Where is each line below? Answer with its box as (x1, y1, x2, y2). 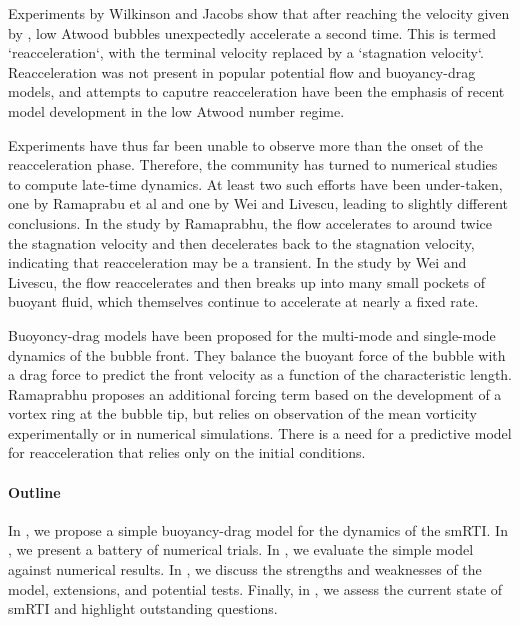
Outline (8, 481, 61, 502)
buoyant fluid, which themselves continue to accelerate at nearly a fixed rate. (8, 291, 479, 312)
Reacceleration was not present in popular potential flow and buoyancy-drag (8, 61, 476, 82)
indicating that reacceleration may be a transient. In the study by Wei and (8, 252, 467, 273)
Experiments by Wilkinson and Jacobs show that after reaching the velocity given (8, 3, 510, 23)
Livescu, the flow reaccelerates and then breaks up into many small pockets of (8, 271, 486, 292)
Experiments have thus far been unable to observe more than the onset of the (8, 134, 484, 155)
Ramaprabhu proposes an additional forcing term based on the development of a (8, 383, 502, 404)
